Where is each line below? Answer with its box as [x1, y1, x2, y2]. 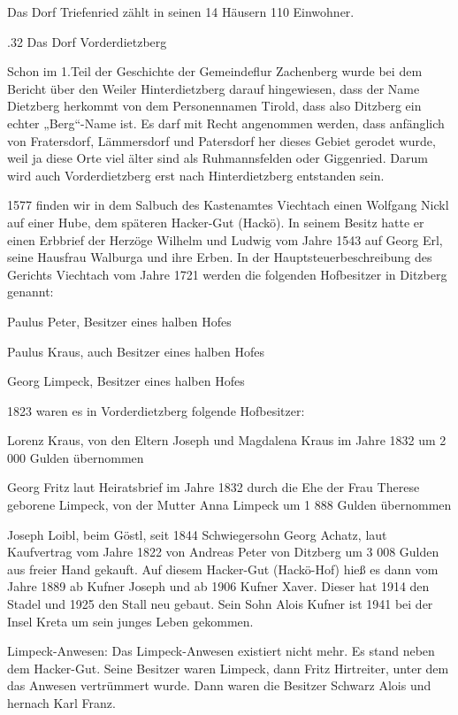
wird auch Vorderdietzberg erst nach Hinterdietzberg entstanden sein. [7, 165, 385, 184]
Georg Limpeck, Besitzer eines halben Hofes [7, 372, 245, 390]
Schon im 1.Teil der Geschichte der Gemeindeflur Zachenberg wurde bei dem [7, 62, 423, 81]
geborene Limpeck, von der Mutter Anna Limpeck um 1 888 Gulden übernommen [7, 496, 452, 514]
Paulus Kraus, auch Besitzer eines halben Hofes [7, 342, 264, 360]
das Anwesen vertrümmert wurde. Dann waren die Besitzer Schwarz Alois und [7, 676, 431, 695]
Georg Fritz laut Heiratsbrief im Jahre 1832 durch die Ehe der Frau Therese [7, 478, 420, 496]
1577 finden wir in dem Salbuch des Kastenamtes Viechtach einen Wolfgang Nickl [7, 196, 449, 214]
